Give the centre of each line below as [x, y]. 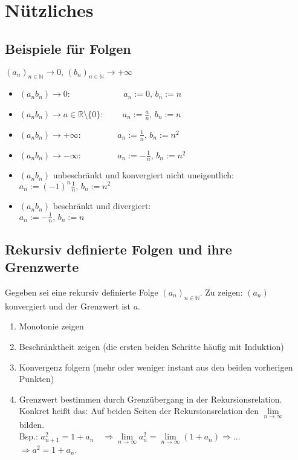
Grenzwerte [42, 267]
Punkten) [37, 379]
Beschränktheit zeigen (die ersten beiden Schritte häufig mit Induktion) [151, 346]
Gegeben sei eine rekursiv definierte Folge [82, 292]
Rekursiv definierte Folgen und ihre [118, 249]
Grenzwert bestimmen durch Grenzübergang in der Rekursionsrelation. [151, 399]
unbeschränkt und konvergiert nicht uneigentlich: [143, 175]
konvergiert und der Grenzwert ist [68, 306]
